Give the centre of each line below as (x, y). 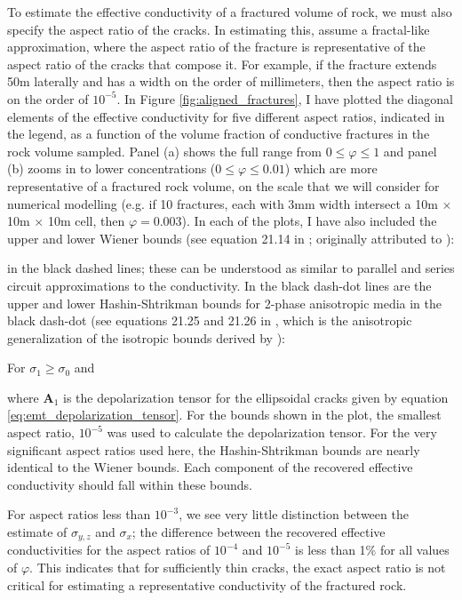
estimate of (37, 532)
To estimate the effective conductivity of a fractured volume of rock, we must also (230, 12)
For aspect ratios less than (79, 514)
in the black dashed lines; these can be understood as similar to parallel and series (231, 268)
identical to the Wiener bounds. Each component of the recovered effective (210, 467)
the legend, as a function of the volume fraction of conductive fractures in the (219, 134)
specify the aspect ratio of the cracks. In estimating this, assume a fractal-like (219, 29)
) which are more (331, 168)
